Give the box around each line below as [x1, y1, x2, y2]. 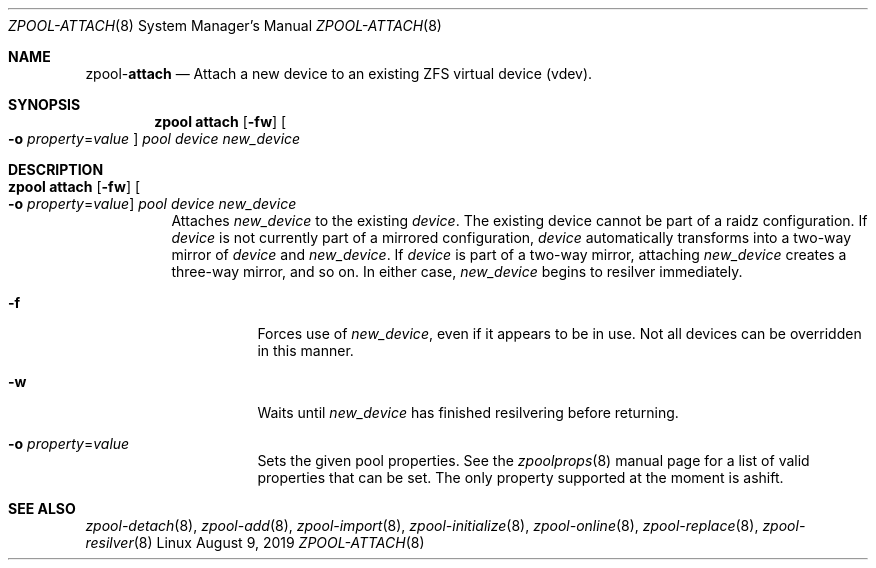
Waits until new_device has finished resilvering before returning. [257, 404, 679, 421]
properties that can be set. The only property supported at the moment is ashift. [257, 469, 784, 486]
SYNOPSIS [8, 96, 81, 113]
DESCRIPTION [8, 161, 104, 178]
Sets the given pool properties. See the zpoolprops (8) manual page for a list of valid [257, 452, 810, 469]
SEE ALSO [8, 500, 76, 517]
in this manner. [257, 342, 354, 359]
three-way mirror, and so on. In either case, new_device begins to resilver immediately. [171, 263, 743, 280]
